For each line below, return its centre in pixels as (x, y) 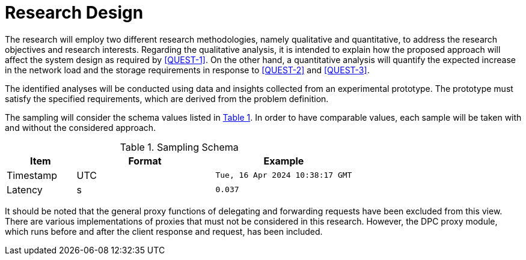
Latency (25, 189)
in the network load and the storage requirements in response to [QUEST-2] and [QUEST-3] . (187, 70)
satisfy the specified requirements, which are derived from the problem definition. (167, 98)
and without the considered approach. (81, 127)
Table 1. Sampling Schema (179, 147)
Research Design (74, 13)
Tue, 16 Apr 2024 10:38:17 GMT (284, 175)
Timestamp (32, 175)
